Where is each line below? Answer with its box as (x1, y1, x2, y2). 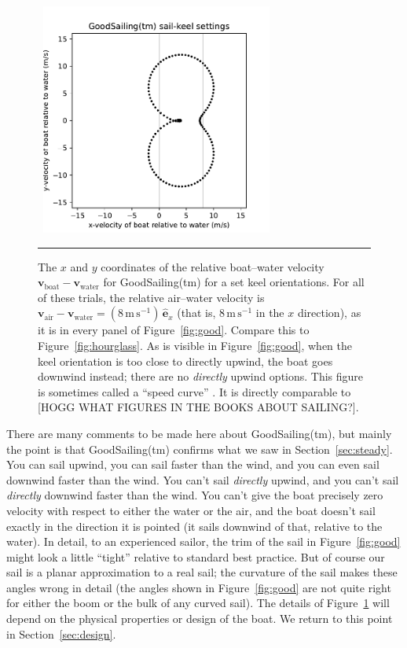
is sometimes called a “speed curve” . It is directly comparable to (38, 383, 351, 399)
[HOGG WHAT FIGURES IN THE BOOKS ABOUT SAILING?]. (38, 399, 359, 415)
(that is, (177, 304, 216, 321)
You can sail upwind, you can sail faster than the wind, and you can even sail (6, 456, 379, 473)
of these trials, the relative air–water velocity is (38, 289, 265, 305)
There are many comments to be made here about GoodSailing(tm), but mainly (6, 425, 392, 441)
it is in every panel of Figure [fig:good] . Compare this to (38, 322, 310, 338)
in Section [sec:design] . (6, 625, 116, 642)
